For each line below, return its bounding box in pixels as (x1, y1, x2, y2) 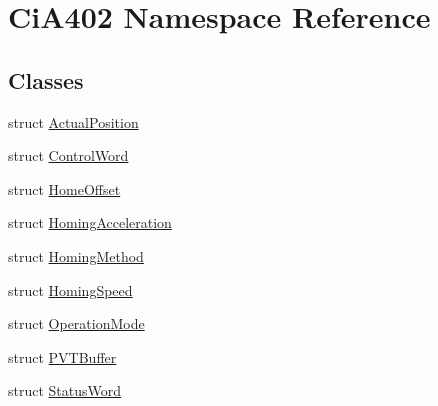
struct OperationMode (8, 313, 145, 334)
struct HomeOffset (8, 178, 121, 199)
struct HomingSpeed (8, 279, 133, 300)
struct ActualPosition (8, 111, 139, 132)
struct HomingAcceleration (8, 212, 172, 233)
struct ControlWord (8, 145, 129, 166)
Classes (8, 64, 84, 95)
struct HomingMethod (8, 245, 144, 266)
